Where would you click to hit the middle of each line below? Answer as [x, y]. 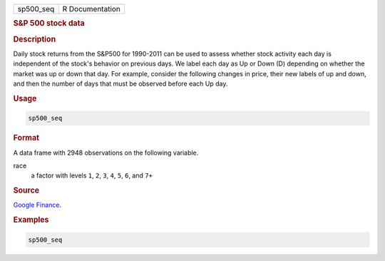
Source [26, 190]
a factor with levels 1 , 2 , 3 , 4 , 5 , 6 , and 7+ [92, 175]
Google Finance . [37, 205]
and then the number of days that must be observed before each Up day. [120, 84]
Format [26, 138]
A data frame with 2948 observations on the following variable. [106, 153]
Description [35, 39]
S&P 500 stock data [49, 24]
